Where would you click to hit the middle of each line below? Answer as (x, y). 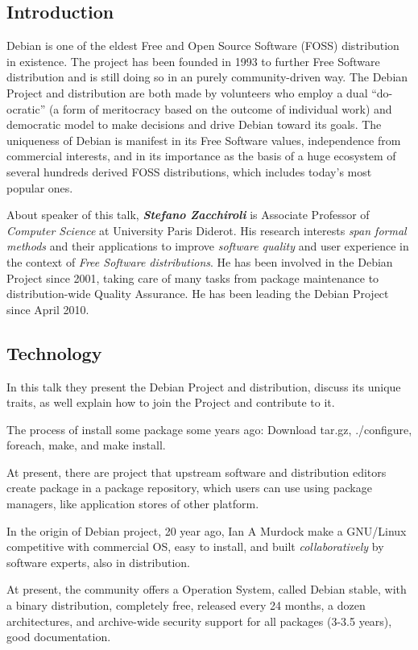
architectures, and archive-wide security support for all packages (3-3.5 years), (199, 621)
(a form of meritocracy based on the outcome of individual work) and (220, 108)
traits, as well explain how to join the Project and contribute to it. (171, 402)
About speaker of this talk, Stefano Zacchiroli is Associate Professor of (188, 215)
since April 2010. (48, 309)
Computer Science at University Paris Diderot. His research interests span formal (207, 230)
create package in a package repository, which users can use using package (189, 488)
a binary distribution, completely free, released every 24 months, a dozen (186, 605)
